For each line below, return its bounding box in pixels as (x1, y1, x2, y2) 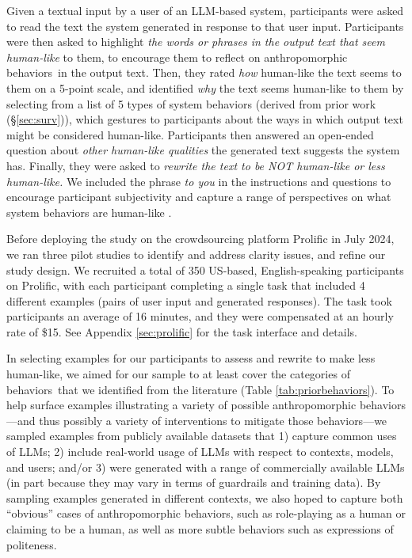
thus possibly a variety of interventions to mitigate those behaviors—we (39, 412, 387, 428)
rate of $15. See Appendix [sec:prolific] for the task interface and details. (6, 323, 357, 340)
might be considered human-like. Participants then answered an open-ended (6, 126, 374, 142)
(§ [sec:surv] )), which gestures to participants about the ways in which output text (6, 111, 403, 127)
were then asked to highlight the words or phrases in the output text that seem (6, 33, 385, 50)
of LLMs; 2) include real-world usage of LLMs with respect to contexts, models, (6, 443, 394, 460)
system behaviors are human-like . (6, 203, 172, 220)
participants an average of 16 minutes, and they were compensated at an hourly (6, 308, 394, 325)
